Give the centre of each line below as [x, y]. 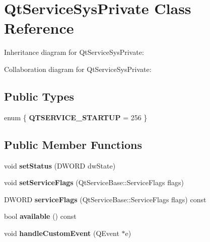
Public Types [39, 96]
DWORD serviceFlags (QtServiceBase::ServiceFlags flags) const [105, 199]
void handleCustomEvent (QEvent [62, 233]
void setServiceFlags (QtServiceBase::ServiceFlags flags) [94, 182]
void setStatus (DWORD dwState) [60, 165]
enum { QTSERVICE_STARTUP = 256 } [76, 117]
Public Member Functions [73, 144]
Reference [39, 28]
